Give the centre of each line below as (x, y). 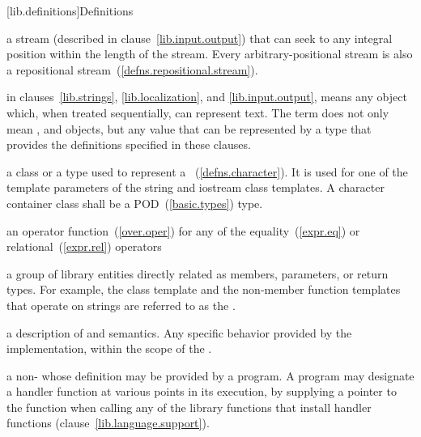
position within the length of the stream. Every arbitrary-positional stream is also (210, 54)
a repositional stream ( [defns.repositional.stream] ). (132, 69)
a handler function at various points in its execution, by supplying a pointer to (202, 391)
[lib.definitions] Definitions (70, 11)
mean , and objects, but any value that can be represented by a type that (189, 128)
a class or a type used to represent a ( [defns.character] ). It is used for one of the (207, 171)
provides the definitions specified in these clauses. (129, 144)
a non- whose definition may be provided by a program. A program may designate (210, 375)
